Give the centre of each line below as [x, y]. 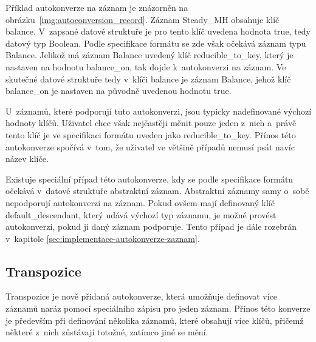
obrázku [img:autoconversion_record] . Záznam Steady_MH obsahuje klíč [143, 19]
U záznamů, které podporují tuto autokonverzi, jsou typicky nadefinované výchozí [159, 111]
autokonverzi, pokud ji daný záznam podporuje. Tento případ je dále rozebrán [151, 226]
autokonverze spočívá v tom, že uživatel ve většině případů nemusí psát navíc [150, 146]
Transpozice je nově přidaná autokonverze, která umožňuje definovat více [142, 296]
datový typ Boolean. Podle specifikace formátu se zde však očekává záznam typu [156, 43]
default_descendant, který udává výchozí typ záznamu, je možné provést [141, 214]
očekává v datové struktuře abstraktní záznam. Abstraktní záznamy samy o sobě [157, 191]
